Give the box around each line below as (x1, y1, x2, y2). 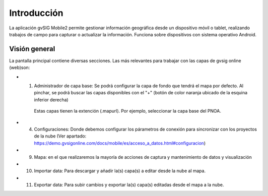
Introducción (9, 7, 64, 18)
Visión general (9, 45, 56, 53)
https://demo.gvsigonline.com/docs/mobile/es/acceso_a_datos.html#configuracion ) (34, 140, 206, 146)
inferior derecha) (34, 97, 69, 103)
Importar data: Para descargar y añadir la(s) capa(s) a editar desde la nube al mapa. (34, 168, 206, 174)
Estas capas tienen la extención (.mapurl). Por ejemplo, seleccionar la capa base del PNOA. (34, 108, 221, 114)
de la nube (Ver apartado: (34, 133, 86, 139)
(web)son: (9, 65, 30, 70)
